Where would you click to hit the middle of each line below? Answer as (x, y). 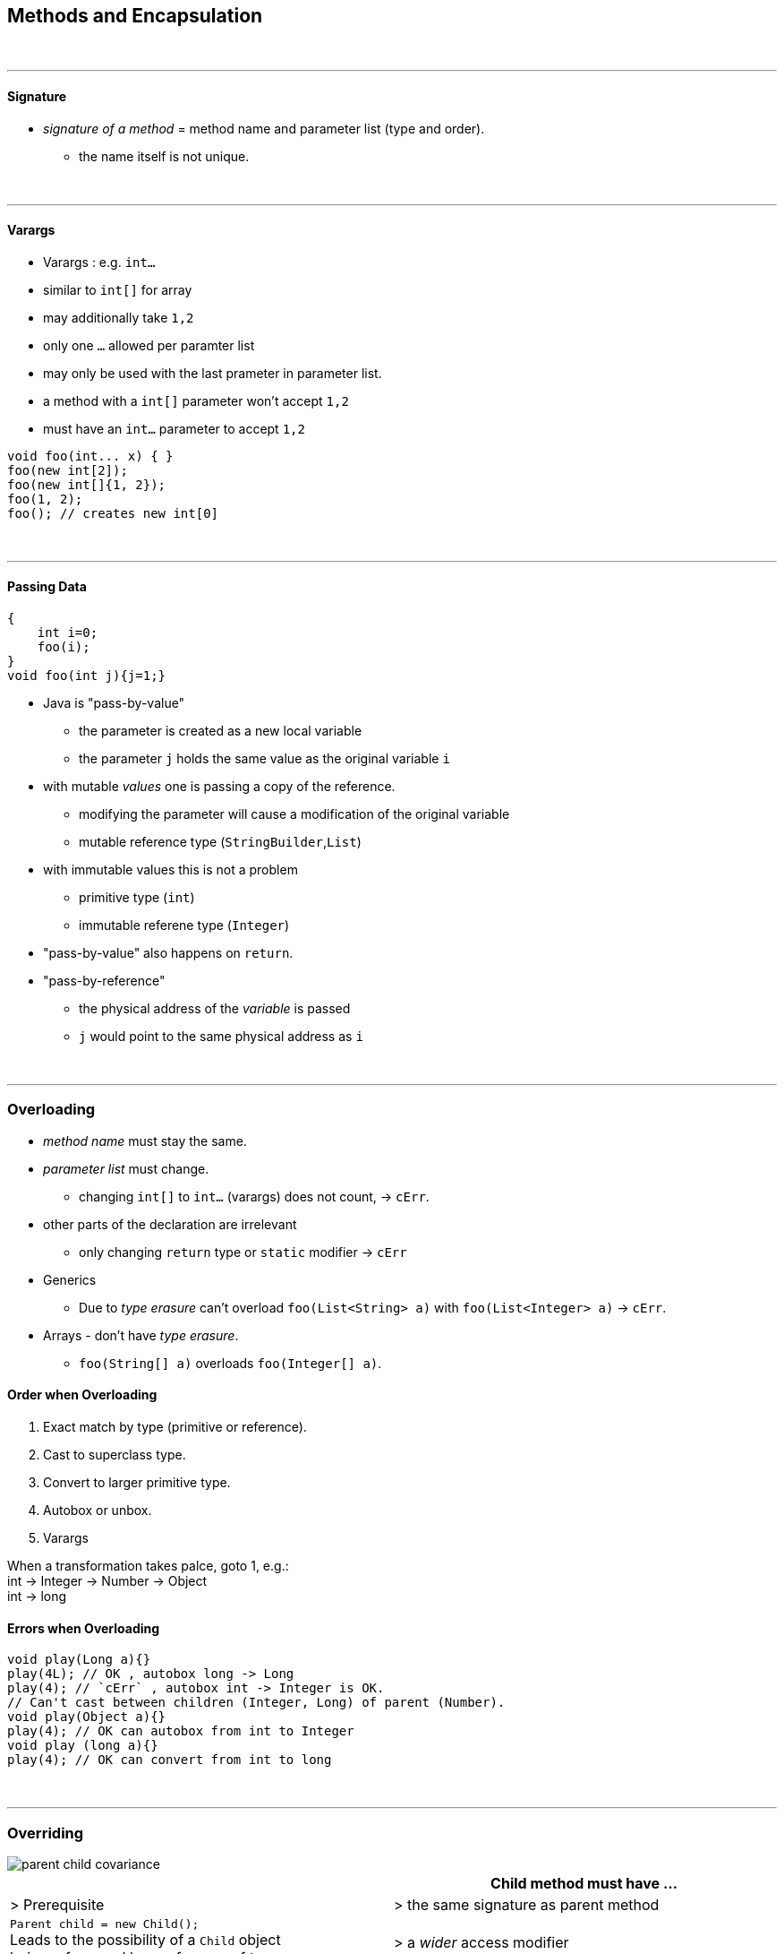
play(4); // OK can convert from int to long (170, 1760)
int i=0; (68, 633)
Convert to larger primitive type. (137, 1483)
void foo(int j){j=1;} (87, 676)
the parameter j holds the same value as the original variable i (264, 759)
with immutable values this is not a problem (170, 870)
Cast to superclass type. (115, 1455)
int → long (37, 1597)
